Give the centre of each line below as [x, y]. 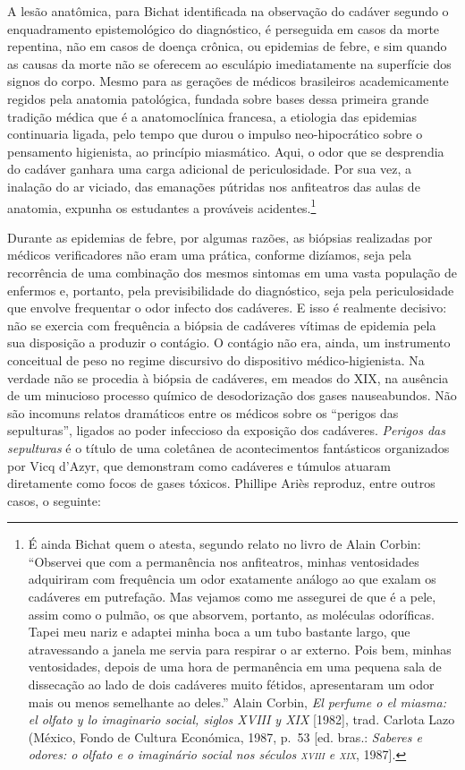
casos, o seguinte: [54, 500]
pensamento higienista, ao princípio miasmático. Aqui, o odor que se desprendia [226, 151]
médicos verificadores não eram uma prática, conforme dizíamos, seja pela [209, 255]
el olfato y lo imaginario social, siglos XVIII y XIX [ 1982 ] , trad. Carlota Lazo [241, 719]
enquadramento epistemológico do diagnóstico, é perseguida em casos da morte [224, 28]
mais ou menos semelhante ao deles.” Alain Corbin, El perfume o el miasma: [237, 702]
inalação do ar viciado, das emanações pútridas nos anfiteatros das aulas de [214, 186]
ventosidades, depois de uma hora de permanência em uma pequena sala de [235, 667]
